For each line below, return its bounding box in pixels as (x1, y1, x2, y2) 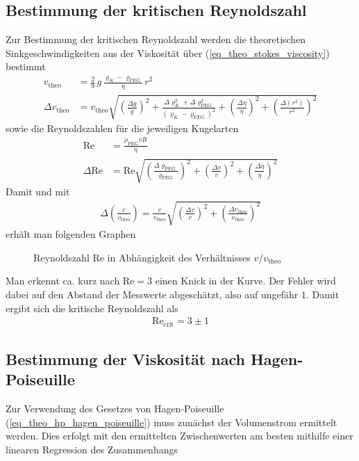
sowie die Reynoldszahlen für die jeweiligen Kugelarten (6, 120, 239, 135)
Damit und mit (6, 184, 70, 198)
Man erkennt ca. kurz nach (6, 273, 120, 288)
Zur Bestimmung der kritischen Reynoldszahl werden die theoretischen (6, 32, 306, 47)
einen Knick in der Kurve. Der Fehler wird (155, 273, 336, 288)
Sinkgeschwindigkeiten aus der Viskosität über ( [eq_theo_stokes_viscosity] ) (6, 45, 330, 60)
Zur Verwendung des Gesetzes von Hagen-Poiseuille (6, 401, 224, 416)
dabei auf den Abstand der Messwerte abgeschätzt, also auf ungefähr (6, 286, 299, 301)
